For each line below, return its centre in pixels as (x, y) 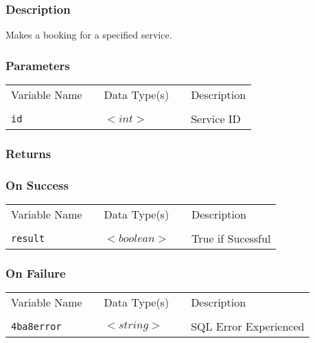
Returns (28, 153)
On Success (37, 185)
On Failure (36, 273)
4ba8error (36, 326)
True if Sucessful (231, 239)
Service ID (216, 119)
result (28, 238)
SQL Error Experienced (248, 327)
